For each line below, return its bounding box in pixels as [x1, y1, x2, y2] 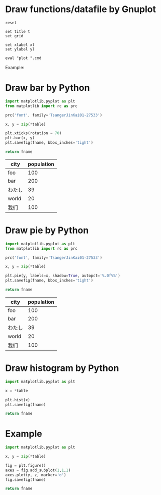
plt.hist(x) [5, 397, 30, 402]
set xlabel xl [5, 42, 35, 47]
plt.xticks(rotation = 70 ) [5, 131, 62, 136]
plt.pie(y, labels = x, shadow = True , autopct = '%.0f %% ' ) [5, 273, 121, 279]
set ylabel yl [5, 46, 35, 51]
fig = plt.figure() [5, 463, 46, 468]
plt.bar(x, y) [5, 135, 35, 141]
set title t [5, 29, 30, 34]
